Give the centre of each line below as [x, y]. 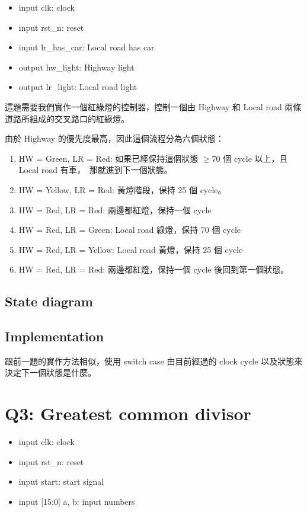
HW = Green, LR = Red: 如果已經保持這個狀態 [108, 158]
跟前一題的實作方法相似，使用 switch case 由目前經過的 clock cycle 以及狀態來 [154, 361]
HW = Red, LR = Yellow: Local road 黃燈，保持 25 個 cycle [131, 249]
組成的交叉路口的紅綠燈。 [79, 118]
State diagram [49, 301]
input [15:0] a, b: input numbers [77, 501]
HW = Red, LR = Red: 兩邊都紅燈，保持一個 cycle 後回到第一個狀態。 [154, 269]
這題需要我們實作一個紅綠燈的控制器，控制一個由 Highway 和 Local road [143, 106]
